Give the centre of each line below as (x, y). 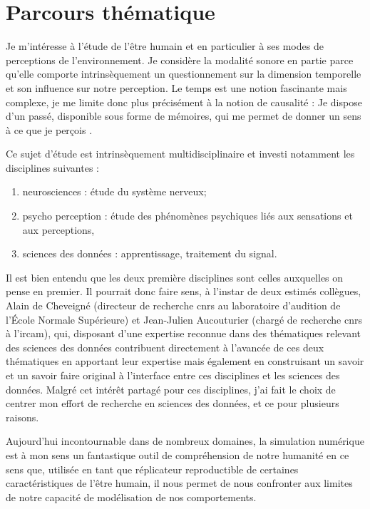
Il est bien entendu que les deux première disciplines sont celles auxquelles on (175, 277)
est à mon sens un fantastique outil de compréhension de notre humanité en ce (178, 454)
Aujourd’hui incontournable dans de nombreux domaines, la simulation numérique (185, 441)
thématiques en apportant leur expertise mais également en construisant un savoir (185, 361)
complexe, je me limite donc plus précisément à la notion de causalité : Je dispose (184, 102)
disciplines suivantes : (52, 167)
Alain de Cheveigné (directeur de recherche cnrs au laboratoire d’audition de (173, 305)
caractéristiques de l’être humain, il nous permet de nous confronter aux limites (179, 483)
